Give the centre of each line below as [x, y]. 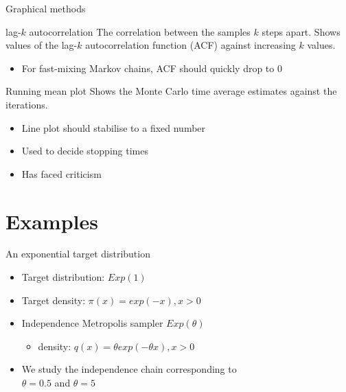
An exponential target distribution [78, 254]
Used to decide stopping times [85, 151]
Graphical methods [46, 8]
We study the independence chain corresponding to [129, 369]
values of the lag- [42, 45]
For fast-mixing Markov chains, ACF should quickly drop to [148, 68]
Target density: [54, 300]
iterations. [27, 104]
